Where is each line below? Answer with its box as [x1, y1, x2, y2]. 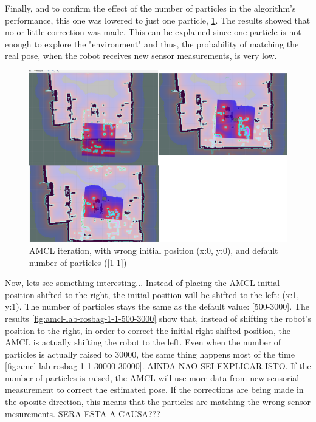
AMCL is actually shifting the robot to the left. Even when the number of [5, 336, 281, 349]
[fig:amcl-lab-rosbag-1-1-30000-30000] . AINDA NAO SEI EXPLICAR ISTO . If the [5, 359, 311, 372]
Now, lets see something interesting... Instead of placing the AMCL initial [5, 276, 280, 289]
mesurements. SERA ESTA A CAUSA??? [5, 407, 160, 420]
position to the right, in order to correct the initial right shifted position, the [5, 324, 290, 336]
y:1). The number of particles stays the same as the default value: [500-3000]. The [5, 300, 309, 313]
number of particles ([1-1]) [29, 256, 127, 268]
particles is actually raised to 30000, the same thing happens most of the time [5, 347, 295, 360]
